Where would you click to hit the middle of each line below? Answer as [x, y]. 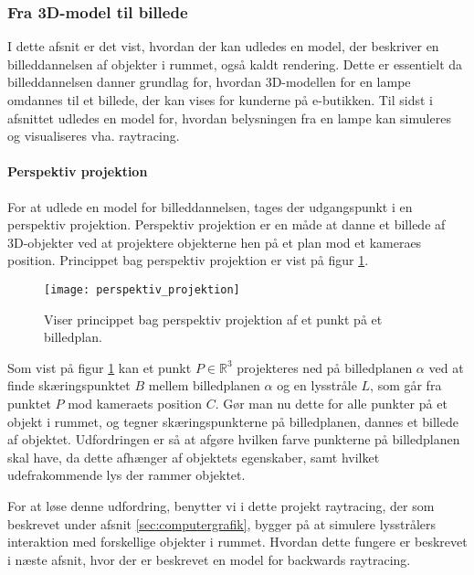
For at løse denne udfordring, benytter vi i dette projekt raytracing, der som [221, 505]
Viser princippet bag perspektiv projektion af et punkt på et [213, 319]
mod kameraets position [135, 403]
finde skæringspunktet [69, 385]
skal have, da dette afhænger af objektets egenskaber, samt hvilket [194, 457]
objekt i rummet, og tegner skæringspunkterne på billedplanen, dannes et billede [233, 421]
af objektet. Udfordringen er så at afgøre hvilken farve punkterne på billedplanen [234, 439]
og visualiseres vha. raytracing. [94, 136]
